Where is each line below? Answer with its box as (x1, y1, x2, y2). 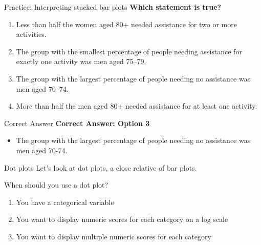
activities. (16, 29, 47, 39)
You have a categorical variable (16, 196, 114, 207)
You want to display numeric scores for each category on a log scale (16, 214, 228, 224)
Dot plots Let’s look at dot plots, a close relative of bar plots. (4, 162, 197, 173)
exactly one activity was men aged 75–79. (16, 56, 146, 67)
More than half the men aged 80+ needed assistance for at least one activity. (16, 100, 257, 111)
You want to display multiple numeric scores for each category (16, 231, 211, 241)
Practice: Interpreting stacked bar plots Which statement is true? (4, 2, 222, 12)
